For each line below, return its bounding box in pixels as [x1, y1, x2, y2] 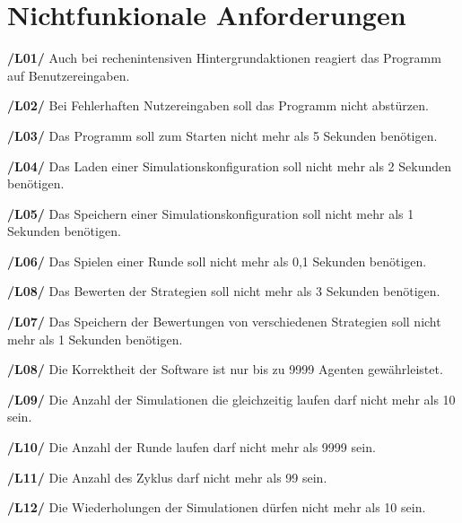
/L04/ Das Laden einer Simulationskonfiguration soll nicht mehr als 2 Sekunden [7, 156, 452, 175]
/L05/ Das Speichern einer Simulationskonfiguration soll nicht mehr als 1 [7, 204, 414, 222]
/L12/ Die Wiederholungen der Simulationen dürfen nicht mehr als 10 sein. [7, 498, 426, 517]
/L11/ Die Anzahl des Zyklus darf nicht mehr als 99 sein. [7, 467, 327, 486]
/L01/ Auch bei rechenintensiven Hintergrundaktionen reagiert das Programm [7, 48, 441, 67]
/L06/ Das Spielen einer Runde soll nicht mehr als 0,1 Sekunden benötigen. [7, 251, 427, 270]
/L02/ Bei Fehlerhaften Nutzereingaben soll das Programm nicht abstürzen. [7, 96, 429, 115]
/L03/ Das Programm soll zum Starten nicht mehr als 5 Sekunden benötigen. [7, 126, 438, 144]
